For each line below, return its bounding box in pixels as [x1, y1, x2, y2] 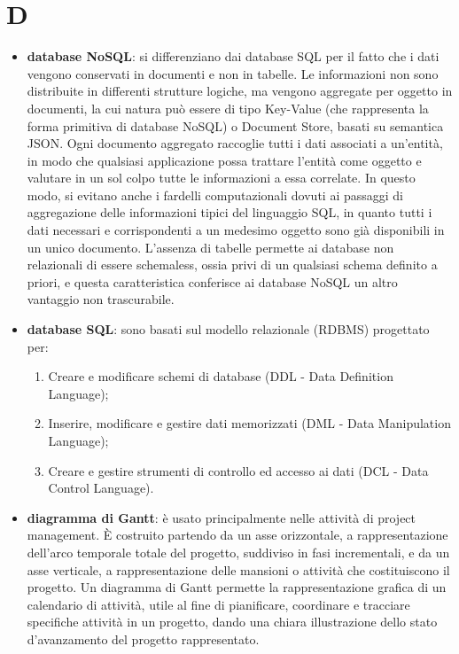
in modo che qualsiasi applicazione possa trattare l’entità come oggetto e [27, 151, 422, 169]
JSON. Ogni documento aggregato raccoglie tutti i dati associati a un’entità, [27, 134, 443, 152]
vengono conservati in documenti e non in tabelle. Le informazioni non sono [27, 64, 439, 82]
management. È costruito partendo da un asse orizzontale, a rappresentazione [27, 526, 448, 544]
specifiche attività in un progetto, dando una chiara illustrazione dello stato [27, 612, 438, 631]
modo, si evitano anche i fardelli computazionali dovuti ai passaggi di [27, 185, 403, 204]
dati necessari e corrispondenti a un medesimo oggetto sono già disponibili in [27, 221, 445, 239]
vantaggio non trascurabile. [27, 290, 175, 308]
